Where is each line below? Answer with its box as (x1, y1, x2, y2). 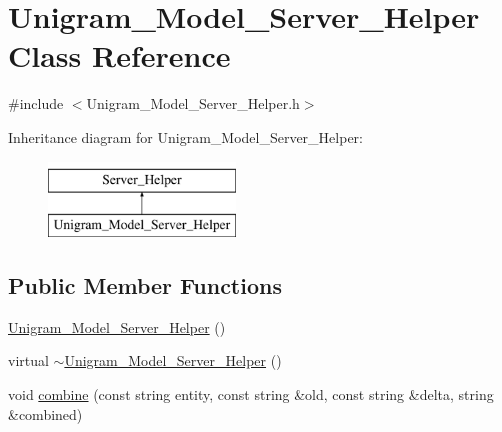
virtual (8, 350, 49, 371)
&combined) (8, 403, 83, 424)
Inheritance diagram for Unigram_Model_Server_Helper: (8, 126, 363, 147)
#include (8, 93, 64, 114)
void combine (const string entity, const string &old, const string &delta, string (8, 384, 494, 405)
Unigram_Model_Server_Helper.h (86, 93, 300, 114)
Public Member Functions (8, 270, 282, 301)
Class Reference (8, 35, 231, 76)
